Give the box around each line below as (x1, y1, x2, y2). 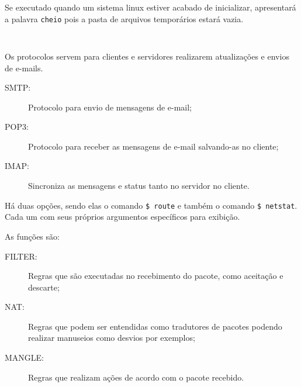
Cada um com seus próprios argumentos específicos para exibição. (5, 210, 240, 223)
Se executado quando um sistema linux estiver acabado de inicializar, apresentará (5, 1, 296, 13)
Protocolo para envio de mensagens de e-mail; (28, 101, 192, 113)
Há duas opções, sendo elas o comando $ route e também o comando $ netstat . (5, 199, 297, 211)
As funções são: (5, 230, 60, 242)
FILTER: (5, 250, 37, 262)
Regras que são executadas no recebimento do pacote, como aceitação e (28, 269, 283, 282)
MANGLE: (5, 351, 44, 364)
